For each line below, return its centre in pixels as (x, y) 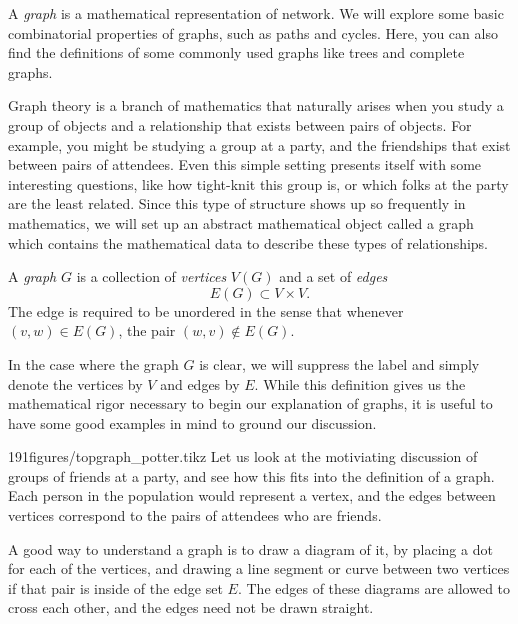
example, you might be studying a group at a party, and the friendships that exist (259, 144)
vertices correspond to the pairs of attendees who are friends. (195, 515)
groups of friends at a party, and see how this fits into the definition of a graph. (251, 475)
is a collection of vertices (151, 276)
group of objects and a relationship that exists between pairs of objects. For (240, 124)
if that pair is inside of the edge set (115, 587)
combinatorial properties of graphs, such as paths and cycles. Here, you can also (253, 32)
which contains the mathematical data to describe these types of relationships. (248, 242)
